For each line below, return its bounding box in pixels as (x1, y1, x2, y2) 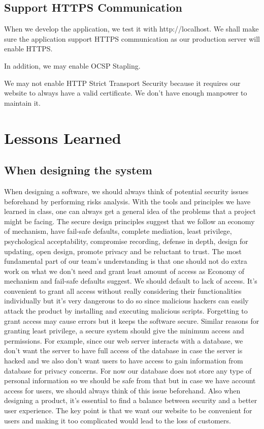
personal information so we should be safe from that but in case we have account (4, 375, 256, 386)
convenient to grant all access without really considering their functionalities (4, 285, 242, 296)
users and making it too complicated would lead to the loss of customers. (4, 415, 231, 425)
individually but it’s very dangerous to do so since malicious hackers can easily (4, 295, 249, 306)
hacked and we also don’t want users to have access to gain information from (4, 355, 243, 366)
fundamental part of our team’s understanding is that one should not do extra (4, 256, 247, 266)
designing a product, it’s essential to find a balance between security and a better (4, 395, 257, 406)
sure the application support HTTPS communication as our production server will (4, 33, 260, 44)
